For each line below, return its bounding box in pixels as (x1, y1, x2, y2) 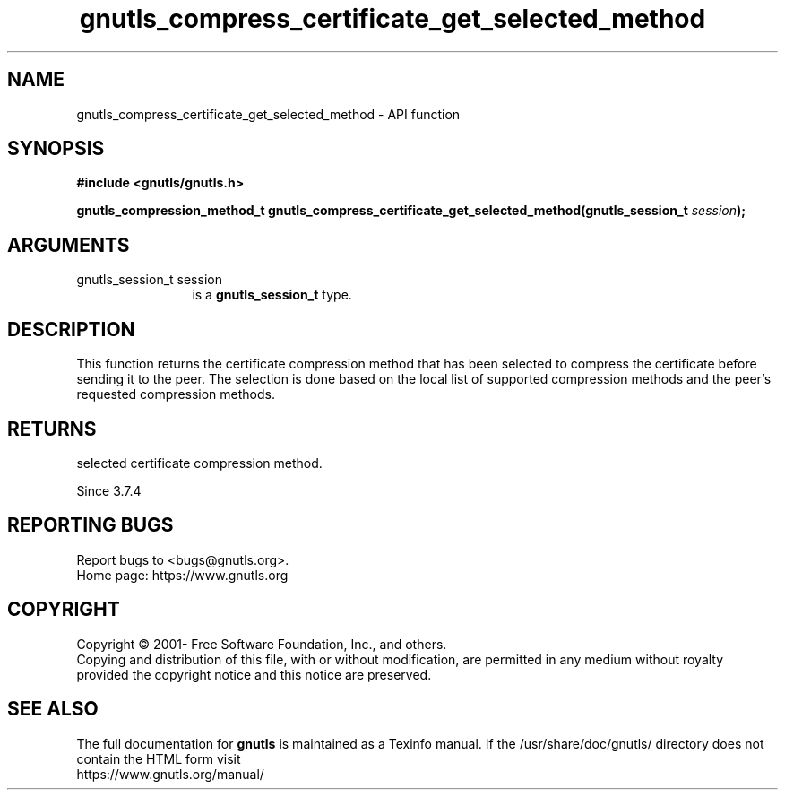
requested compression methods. (76, 386, 275, 403)
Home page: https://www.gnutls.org (76, 567, 289, 583)
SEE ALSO (7, 697, 99, 721)
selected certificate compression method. (76, 455, 323, 471)
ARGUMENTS (7, 233, 130, 256)
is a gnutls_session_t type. (192, 287, 352, 303)
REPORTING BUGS (7, 514, 174, 537)
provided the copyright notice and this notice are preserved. (76, 666, 432, 682)
